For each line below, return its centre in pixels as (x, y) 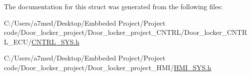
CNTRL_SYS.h (55, 41)
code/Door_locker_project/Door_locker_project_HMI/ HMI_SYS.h (108, 67)
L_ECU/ (18, 41)
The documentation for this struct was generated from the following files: (114, 6)
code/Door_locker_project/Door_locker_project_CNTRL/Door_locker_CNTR (125, 32)
